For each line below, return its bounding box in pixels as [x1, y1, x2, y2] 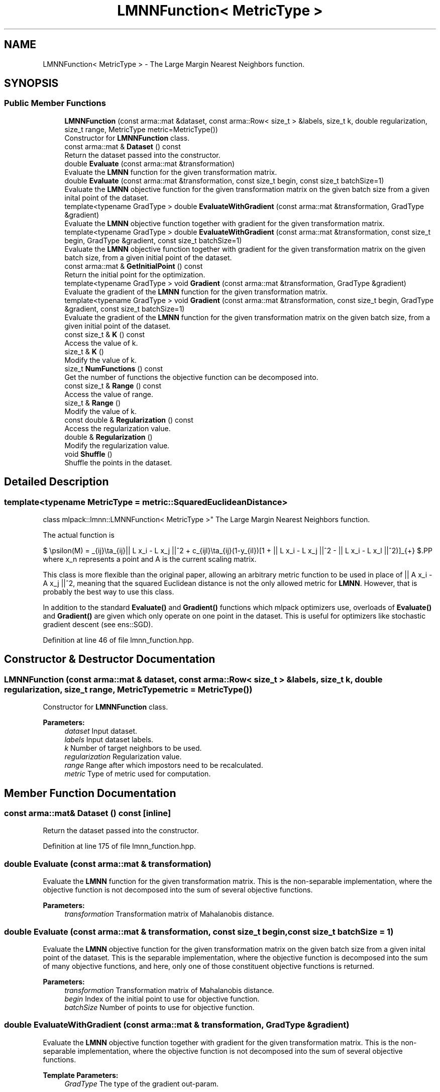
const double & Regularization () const [64, 415, 193, 424]
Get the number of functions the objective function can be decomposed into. [64, 372, 318, 381]
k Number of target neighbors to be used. [64, 744, 202, 753]
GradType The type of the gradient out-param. [64, 1079, 219, 1088]
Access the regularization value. [64, 424, 171, 433]
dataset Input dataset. [64, 727, 138, 736]
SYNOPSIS [4, 77, 59, 90]
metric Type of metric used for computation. [64, 769, 211, 778]
